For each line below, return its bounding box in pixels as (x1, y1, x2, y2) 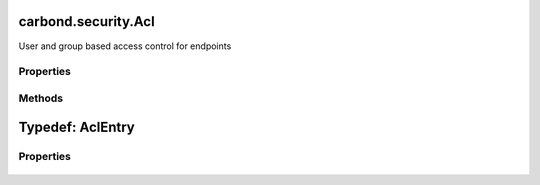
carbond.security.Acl (18, 13, 155, 30)
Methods (18, 91, 64, 105)
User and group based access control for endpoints (18, 40, 232, 52)
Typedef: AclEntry (18, 119, 135, 136)
